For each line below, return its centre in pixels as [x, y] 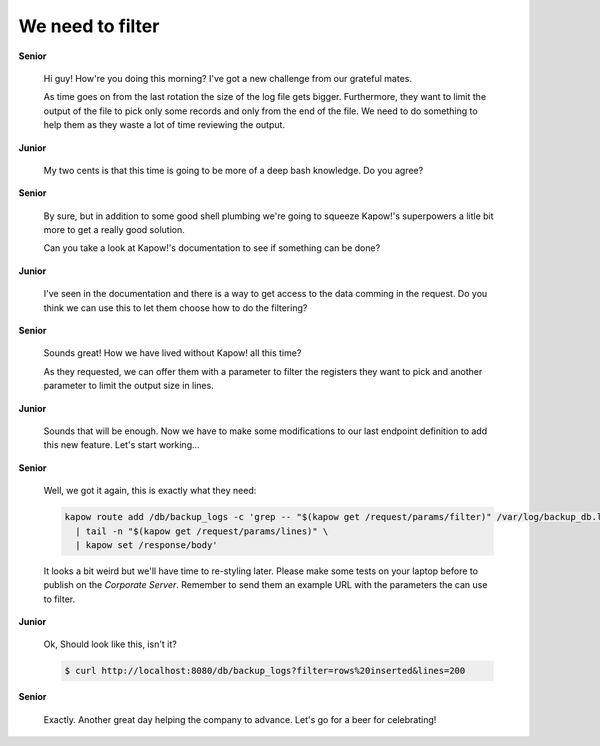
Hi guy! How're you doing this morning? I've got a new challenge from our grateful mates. [227, 78]
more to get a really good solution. [114, 230]
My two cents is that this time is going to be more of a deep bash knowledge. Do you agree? [233, 170]
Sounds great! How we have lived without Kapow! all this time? [172, 353]
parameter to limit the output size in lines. [128, 386]
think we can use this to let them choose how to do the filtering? [175, 307]
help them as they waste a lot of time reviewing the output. [164, 125]
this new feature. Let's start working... [121, 445]
